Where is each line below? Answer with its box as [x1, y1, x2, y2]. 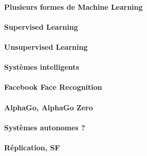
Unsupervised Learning [4, 41, 88, 52]
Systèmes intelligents [4, 62, 79, 72]
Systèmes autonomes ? [4, 122, 86, 132]
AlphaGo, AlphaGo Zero [4, 102, 93, 112]
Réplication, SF [4, 142, 60, 152]
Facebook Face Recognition [4, 82, 102, 92]
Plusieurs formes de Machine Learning [4, 1, 143, 12]
